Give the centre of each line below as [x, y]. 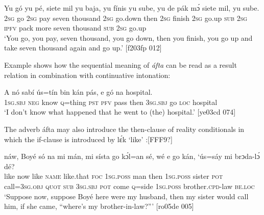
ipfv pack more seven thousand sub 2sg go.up [75, 28]
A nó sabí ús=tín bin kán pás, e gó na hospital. [78, 92]
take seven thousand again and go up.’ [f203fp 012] [83, 48]
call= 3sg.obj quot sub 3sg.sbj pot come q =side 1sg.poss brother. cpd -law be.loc [129, 186]
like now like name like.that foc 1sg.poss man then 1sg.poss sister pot [114, 176]
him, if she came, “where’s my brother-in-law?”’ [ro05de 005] [99, 206]
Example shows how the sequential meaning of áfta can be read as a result [121, 64]
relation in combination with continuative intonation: [87, 75]
